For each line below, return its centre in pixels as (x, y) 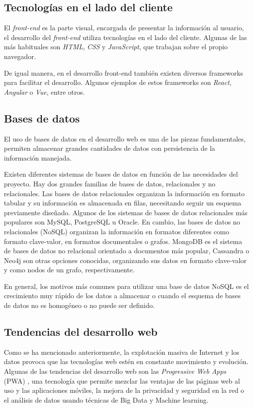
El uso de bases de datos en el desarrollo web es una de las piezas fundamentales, (125, 138)
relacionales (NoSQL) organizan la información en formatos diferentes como (117, 231)
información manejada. (38, 157)
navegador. (20, 56)
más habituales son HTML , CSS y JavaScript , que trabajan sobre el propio (116, 47)
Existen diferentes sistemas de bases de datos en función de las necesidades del (121, 174)
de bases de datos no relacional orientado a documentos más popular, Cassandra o (126, 251)
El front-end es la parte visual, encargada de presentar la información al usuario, (124, 28)
